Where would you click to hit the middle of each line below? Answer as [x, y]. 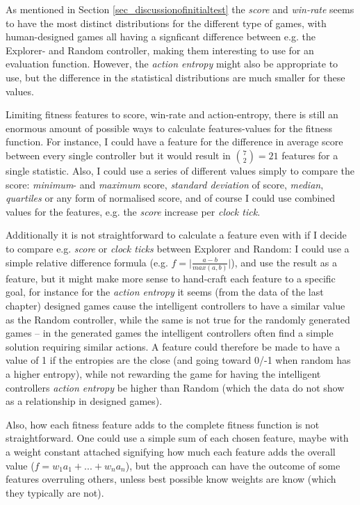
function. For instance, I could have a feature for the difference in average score [174, 142]
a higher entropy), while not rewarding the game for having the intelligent [163, 373]
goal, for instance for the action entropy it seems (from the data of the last [165, 292]
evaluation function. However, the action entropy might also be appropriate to [172, 64]
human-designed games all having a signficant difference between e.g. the [161, 37]
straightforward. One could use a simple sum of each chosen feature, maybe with [177, 438]
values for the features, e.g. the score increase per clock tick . [133, 211]
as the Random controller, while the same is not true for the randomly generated [178, 319]
